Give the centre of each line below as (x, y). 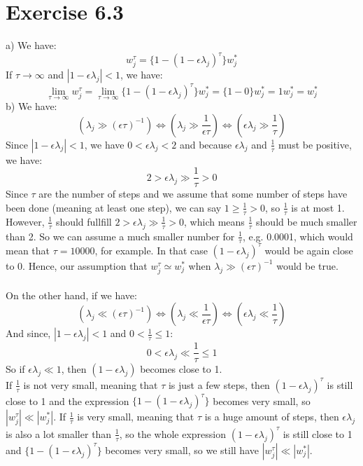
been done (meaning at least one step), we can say (114, 207)
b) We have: (31, 106)
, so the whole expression (173, 433)
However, (25, 221)
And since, (28, 333)
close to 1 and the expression (67, 400)
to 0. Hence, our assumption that (77, 265)
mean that (28, 250)
